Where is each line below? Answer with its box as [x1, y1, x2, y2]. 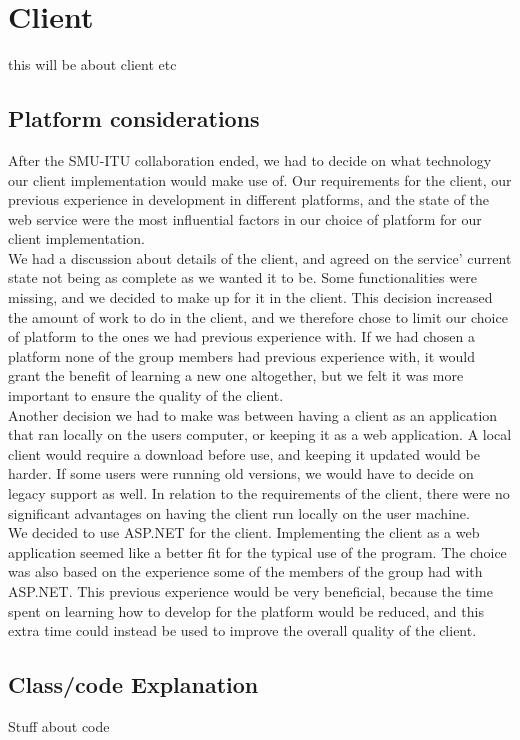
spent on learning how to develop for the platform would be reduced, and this [8, 600, 484, 621]
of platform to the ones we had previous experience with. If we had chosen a [8, 326, 475, 347]
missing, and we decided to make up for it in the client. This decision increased [8, 287, 493, 308]
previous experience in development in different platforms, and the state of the [8, 189, 490, 210]
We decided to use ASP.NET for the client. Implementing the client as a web [8, 522, 480, 543]
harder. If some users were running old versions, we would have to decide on [8, 463, 474, 484]
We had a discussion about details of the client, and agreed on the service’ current [8, 247, 512, 268]
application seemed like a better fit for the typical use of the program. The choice [8, 541, 507, 562]
